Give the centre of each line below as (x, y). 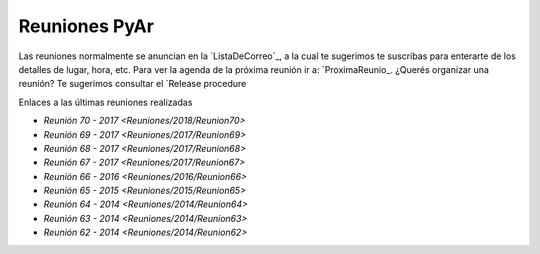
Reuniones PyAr (86, 26)
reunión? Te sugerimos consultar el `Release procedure (132, 84)
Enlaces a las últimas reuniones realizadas (105, 102)
